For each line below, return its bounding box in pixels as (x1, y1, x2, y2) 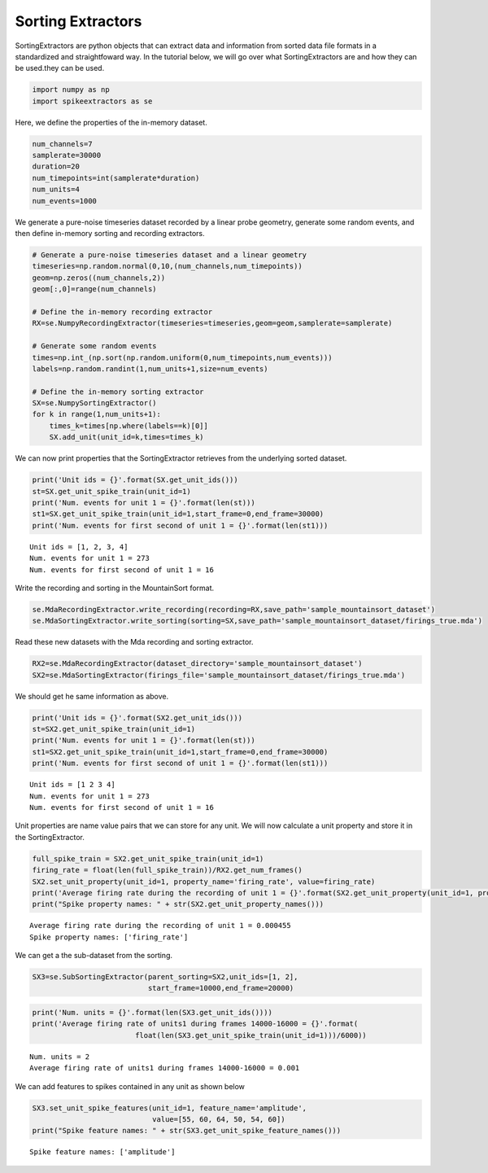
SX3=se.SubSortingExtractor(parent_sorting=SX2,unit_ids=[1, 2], (32, 973, 298, 982)
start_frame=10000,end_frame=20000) (147, 983, 294, 993)
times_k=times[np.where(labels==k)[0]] (49, 421, 209, 431)
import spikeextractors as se (32, 96, 153, 106)
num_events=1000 (32, 196, 98, 205)
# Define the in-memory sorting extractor (32, 387, 204, 396)
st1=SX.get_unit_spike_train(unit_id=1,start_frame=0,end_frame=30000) (32, 510, 325, 519)
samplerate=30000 (32, 151, 102, 160)
